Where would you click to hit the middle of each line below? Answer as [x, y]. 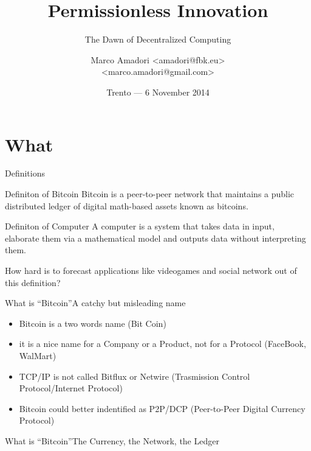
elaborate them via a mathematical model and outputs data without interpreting [155, 238]
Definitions [25, 173]
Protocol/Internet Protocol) [71, 388]
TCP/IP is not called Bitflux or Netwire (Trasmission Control [135, 376]
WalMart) [38, 355]
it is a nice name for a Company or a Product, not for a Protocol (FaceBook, [162, 344]
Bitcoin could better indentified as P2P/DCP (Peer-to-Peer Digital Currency [162, 408]
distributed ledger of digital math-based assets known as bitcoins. [127, 205]
